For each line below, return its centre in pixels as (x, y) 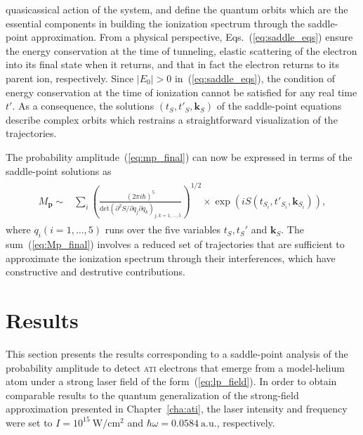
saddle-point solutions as (59, 170)
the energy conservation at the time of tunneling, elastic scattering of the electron (181, 50)
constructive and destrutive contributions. (95, 272)
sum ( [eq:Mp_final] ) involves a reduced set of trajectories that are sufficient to (175, 244)
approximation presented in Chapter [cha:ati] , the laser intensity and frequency (177, 409)
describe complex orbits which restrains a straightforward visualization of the (172, 119)
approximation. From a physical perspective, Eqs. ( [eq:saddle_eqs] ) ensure (192, 37)
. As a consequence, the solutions (83, 106)
